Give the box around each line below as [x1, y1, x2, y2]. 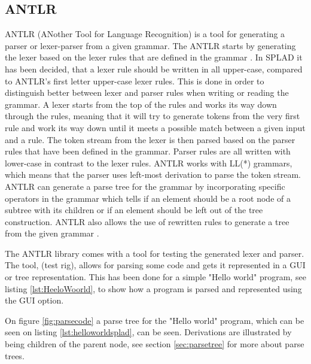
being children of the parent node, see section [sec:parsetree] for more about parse [5, 338, 304, 350]
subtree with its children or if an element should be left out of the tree [5, 204, 263, 216]
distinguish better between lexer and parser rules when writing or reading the [5, 86, 289, 99]
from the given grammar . [5, 227, 99, 239]
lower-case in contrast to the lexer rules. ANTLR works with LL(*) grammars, [5, 156, 292, 169]
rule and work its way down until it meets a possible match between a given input [5, 121, 306, 134]
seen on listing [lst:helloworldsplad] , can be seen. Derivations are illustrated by [5, 326, 292, 338]
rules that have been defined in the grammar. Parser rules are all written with [5, 145, 291, 157]
